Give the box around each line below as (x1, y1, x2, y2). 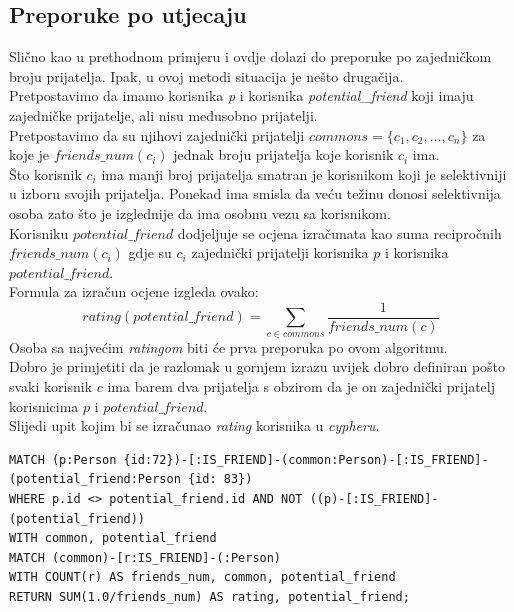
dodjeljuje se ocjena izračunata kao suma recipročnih (177, 222, 502, 243)
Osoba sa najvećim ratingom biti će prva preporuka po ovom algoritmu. (9, 336, 448, 357)
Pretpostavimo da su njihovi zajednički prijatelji (9, 124, 305, 145)
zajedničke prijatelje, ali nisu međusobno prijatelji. (9, 104, 318, 125)
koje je (9, 144, 50, 165)
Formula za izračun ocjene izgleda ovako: (9, 281, 259, 302)
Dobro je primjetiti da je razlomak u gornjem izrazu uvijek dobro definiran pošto (9, 356, 506, 377)
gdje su (128, 242, 172, 263)
